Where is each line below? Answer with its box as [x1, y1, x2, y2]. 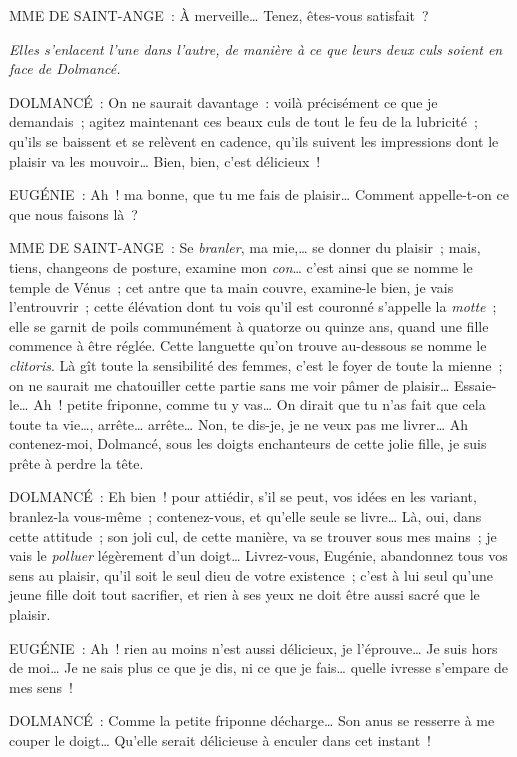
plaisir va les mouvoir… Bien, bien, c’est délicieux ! [9, 150, 321, 171]
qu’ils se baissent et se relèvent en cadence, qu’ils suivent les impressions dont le [9, 130, 499, 151]
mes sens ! [9, 676, 73, 697]
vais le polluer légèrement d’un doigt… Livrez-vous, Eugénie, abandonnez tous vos [9, 545, 508, 566]
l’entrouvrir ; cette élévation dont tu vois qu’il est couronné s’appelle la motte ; [9, 296, 497, 317]
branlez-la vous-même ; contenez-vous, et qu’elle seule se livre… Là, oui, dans [9, 506, 482, 527]
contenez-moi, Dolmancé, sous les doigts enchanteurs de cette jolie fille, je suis [9, 433, 487, 454]
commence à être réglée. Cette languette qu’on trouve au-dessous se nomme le [9, 335, 487, 356]
